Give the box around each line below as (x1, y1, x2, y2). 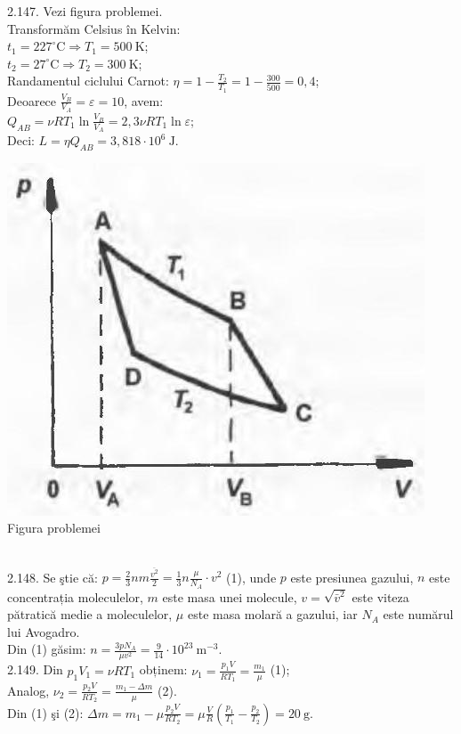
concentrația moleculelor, (7, 587, 143, 606)
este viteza (352, 587, 409, 606)
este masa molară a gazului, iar (187, 605, 358, 624)
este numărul (383, 605, 454, 624)
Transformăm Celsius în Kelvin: (7, 19, 181, 37)
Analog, (7, 681, 50, 699)
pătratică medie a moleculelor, (7, 605, 173, 624)
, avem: (124, 91, 164, 110)
